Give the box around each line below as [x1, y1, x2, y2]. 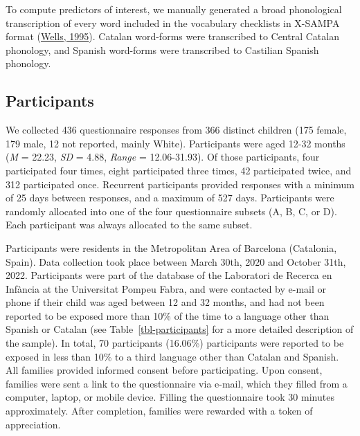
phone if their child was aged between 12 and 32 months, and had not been [6, 295, 325, 309]
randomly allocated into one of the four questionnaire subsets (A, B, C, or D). [6, 203, 337, 218]
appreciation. [6, 417, 61, 431]
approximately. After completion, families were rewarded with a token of [6, 403, 313, 418]
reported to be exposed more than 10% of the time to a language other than [6, 308, 330, 323]
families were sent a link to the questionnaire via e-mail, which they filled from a [6, 376, 348, 390]
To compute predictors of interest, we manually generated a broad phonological [6, 2, 342, 16]
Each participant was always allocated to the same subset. [6, 217, 253, 232]
